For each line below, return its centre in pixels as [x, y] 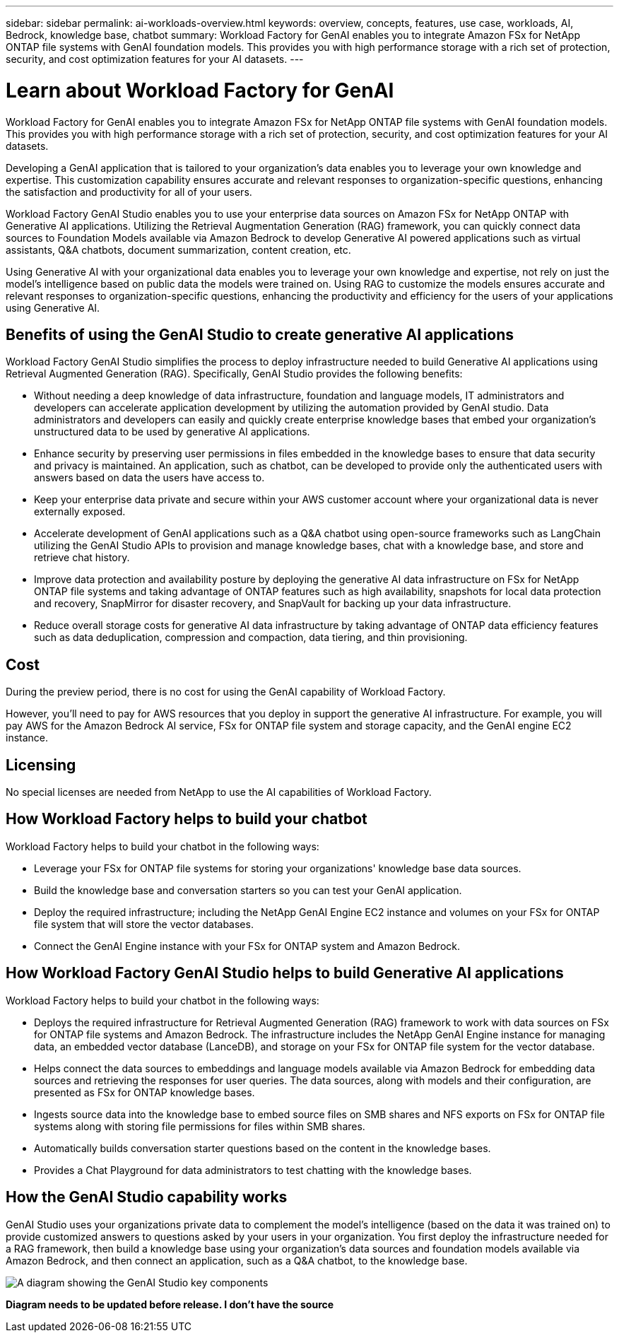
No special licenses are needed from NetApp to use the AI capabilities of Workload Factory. [219, 792]
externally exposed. [80, 512]
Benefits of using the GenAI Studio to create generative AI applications [260, 334]
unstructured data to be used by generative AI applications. [172, 432]
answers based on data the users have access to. [149, 478]
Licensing [41, 765]
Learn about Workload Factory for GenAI [200, 90]
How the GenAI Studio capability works [147, 1197]
